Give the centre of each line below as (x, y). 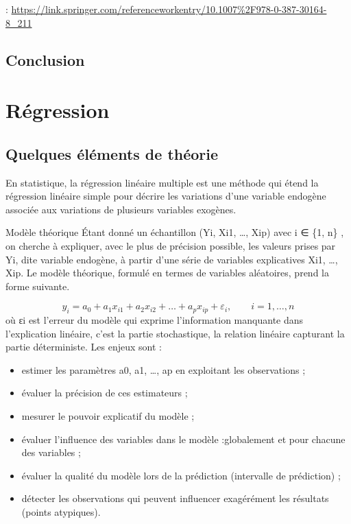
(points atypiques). (61, 512)
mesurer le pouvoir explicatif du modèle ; (108, 416)
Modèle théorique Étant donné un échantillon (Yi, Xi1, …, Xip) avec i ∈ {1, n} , (175, 232)
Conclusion (45, 59)
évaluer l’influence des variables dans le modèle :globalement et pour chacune (183, 439)
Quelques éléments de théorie (112, 153)
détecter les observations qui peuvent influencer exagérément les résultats (175, 498)
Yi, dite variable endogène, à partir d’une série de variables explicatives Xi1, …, (172, 259)
